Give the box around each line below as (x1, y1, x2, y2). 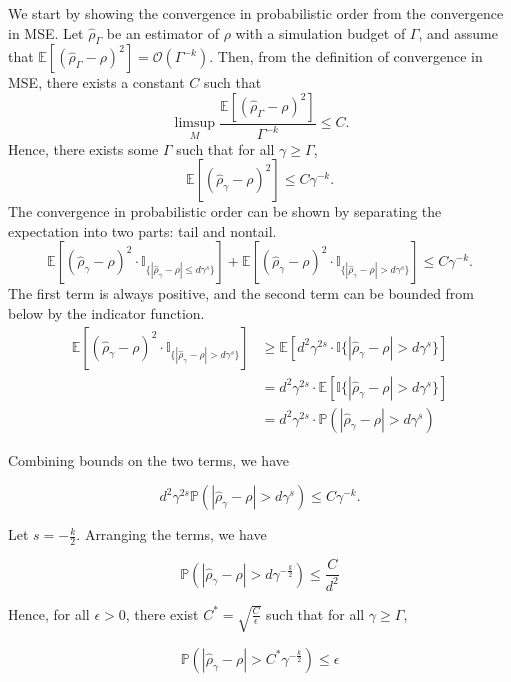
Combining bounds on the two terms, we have (8, 449, 289, 470)
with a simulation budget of (235, 22, 406, 43)
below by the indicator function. (8, 303, 205, 324)
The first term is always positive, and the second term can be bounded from (8, 283, 475, 304)
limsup (174, 116, 216, 131)
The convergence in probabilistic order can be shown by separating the (8, 201, 442, 222)
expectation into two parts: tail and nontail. (8, 220, 277, 241)
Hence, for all (8, 603, 90, 624)
